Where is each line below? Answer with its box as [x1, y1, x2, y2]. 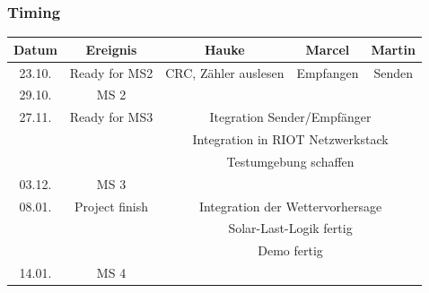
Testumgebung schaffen [226, 151, 355, 170]
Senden [373, 63, 413, 82]
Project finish [74, 196, 148, 215]
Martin [371, 39, 416, 58]
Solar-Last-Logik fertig [228, 219, 353, 237]
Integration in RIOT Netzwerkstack [192, 130, 389, 149]
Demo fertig [258, 241, 323, 260]
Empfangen [296, 63, 359, 82]
